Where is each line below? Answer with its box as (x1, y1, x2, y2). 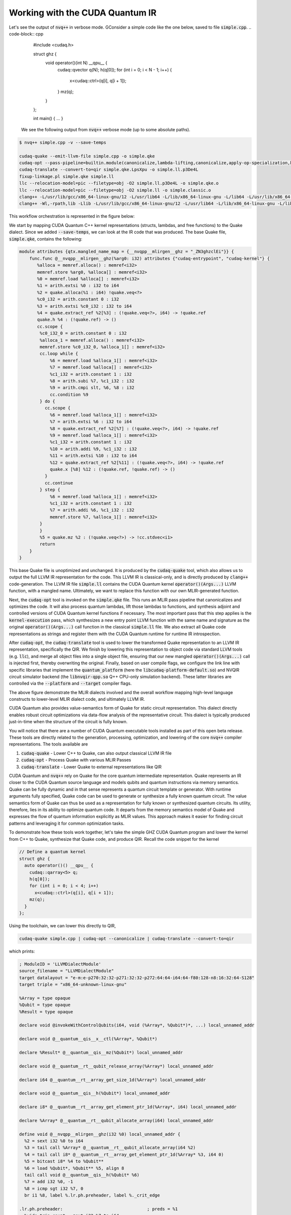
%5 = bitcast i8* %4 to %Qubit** (24, 1159, 104, 1164)
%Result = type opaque (19, 1009, 73, 1014)
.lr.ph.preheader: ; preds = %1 (19, 1206, 178, 1212)
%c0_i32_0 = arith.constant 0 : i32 (39, 330, 127, 336)
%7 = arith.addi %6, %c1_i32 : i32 (49, 507, 134, 513)
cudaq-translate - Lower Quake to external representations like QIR (21, 764, 162, 770)
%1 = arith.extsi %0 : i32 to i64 (37, 283, 119, 289)
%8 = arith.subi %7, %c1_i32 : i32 (49, 378, 134, 383)
